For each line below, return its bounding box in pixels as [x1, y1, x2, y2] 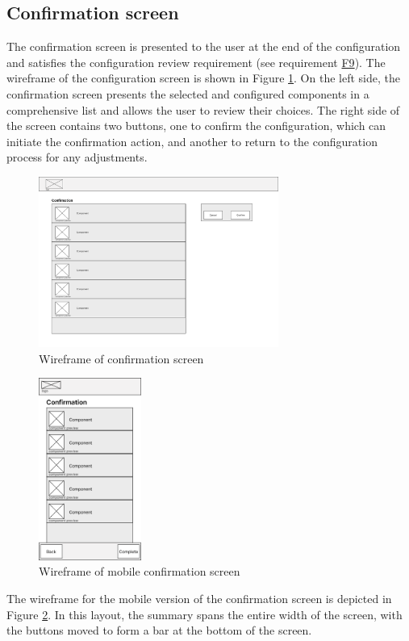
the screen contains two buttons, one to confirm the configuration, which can [6, 117, 386, 134]
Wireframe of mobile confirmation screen [39, 563, 240, 580]
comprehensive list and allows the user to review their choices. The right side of [6, 101, 400, 118]
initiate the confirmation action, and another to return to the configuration [6, 132, 378, 149]
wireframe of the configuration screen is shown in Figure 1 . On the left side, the [6, 69, 400, 86]
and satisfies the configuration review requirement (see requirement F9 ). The [6, 53, 386, 70]
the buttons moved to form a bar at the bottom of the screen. [6, 622, 312, 639]
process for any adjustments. [6, 149, 148, 165]
